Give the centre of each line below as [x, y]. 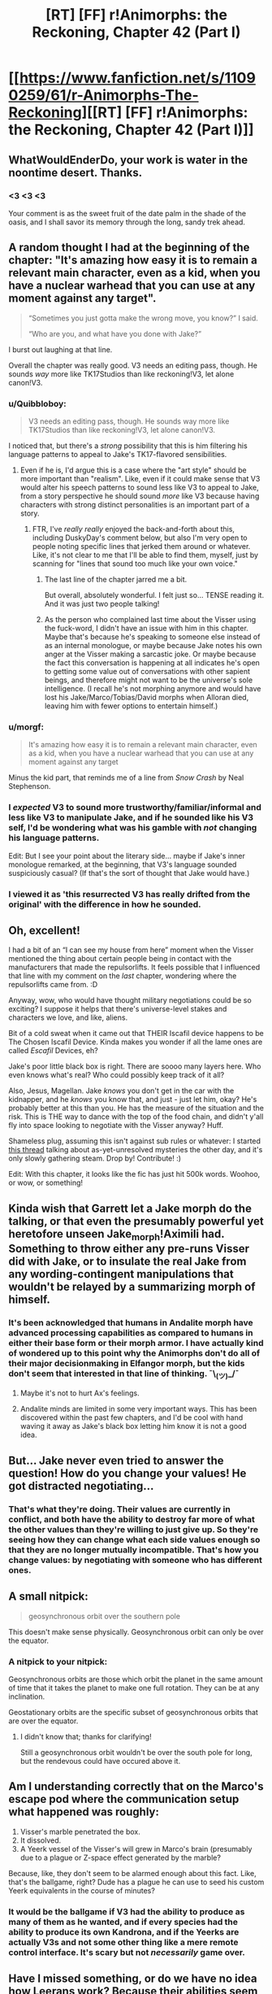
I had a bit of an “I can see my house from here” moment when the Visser [131, 950]
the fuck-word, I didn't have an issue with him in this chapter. [147, 628]
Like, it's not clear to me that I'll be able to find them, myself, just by [145, 555]
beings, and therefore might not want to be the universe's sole [149, 680]
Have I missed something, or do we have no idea [133, 1979]
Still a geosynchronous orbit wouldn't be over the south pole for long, [136, 1752]
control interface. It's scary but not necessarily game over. [127, 1952]
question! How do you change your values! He [127, 1473]
